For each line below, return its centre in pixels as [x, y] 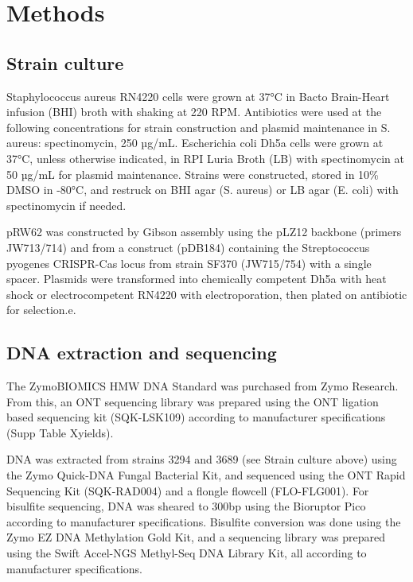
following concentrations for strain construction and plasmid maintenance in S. [199, 127]
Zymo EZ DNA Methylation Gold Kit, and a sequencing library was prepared [196, 537]
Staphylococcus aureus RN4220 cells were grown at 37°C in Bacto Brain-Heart [198, 96]
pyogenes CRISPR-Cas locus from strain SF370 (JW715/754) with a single [189, 263]
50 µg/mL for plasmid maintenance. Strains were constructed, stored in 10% [193, 174]
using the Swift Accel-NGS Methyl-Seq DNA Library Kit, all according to [187, 553]
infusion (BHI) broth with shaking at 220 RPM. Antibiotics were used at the [194, 112]
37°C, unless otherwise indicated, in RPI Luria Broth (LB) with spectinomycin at [205, 158]
